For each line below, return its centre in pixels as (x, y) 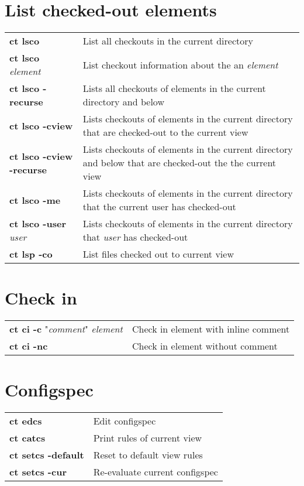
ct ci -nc (29, 346)
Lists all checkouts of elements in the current (174, 88)
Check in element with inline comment (211, 329)
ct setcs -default (47, 455)
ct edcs (26, 421)
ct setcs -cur (38, 472)
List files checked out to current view (158, 254)
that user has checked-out (135, 237)
